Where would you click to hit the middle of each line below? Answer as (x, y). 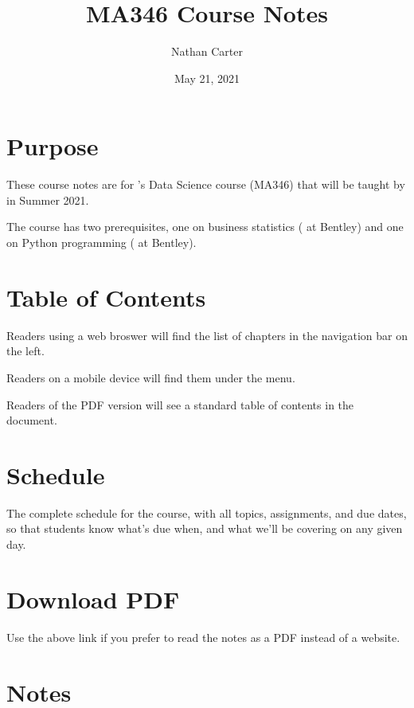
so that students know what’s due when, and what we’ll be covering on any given (205, 528)
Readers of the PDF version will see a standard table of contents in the (180, 404)
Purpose (53, 146)
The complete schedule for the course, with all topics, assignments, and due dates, (207, 512)
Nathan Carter (207, 51)
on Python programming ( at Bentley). (102, 243)
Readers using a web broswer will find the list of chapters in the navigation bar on (207, 335)
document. (32, 420)
